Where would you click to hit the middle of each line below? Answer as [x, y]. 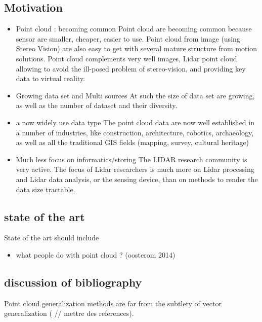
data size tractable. [46, 189]
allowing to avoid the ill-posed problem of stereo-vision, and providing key [131, 68]
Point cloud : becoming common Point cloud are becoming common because [134, 29]
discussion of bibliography [73, 282]
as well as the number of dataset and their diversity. [97, 105]
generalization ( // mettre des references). [69, 313]
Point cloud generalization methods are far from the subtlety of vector [113, 303]
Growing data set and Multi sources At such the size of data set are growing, [135, 95]
